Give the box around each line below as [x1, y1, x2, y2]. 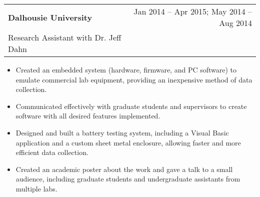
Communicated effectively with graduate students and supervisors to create [15, 100, 247, 111]
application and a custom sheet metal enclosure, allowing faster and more [15, 137, 241, 147]
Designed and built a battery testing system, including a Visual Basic [15, 127, 229, 137]
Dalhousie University [8, 11, 92, 23]
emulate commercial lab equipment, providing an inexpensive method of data [15, 74, 252, 84]
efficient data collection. [15, 147, 88, 157]
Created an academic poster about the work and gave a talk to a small [15, 163, 233, 174]
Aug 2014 [219, 17, 252, 28]
